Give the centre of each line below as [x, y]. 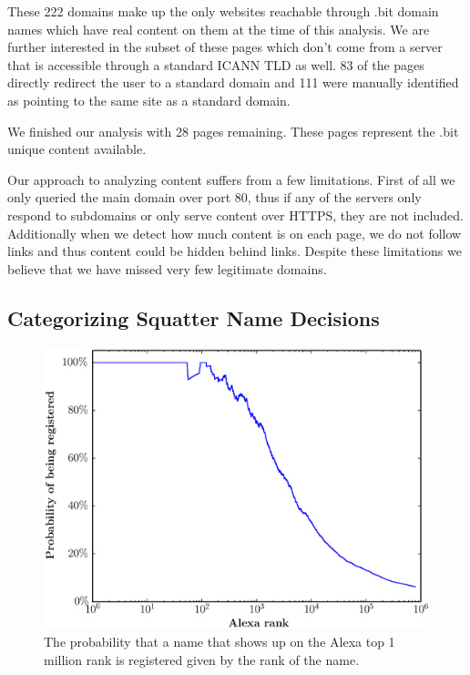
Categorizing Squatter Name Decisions [194, 317]
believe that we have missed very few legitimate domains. [167, 268]
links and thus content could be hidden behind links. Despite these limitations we [235, 251]
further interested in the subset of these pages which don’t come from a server [225, 47]
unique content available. [77, 149]
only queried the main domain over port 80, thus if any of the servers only [215, 197]
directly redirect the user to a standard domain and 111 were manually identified [233, 82]
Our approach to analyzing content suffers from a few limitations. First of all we [231, 179]
